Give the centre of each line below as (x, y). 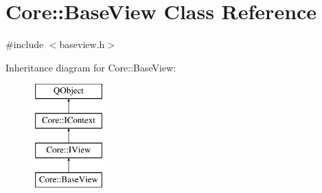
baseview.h (82, 44)
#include (25, 44)
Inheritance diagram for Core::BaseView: (91, 67)
